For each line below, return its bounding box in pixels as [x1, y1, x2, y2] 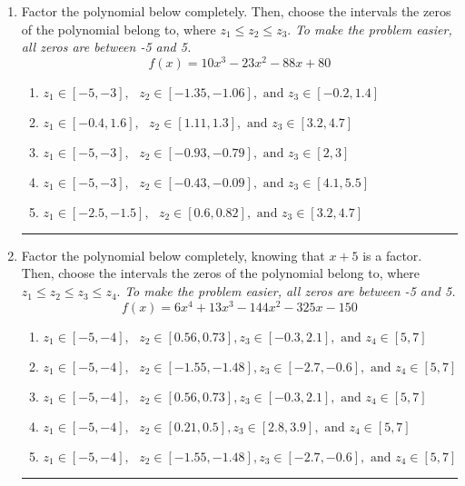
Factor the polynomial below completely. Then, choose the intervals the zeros [21, 2, 451, 20]
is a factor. [362, 245, 422, 264]
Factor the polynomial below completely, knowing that [21, 245, 325, 264]
